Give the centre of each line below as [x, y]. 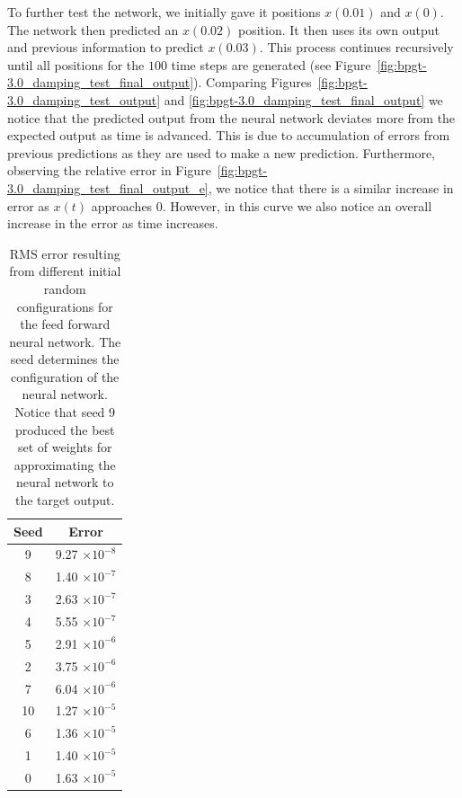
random [65, 288]
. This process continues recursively [356, 47]
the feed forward [65, 324]
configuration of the [65, 376]
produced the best [65, 429]
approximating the [65, 464]
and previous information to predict [106, 47]
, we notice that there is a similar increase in [331, 187]
